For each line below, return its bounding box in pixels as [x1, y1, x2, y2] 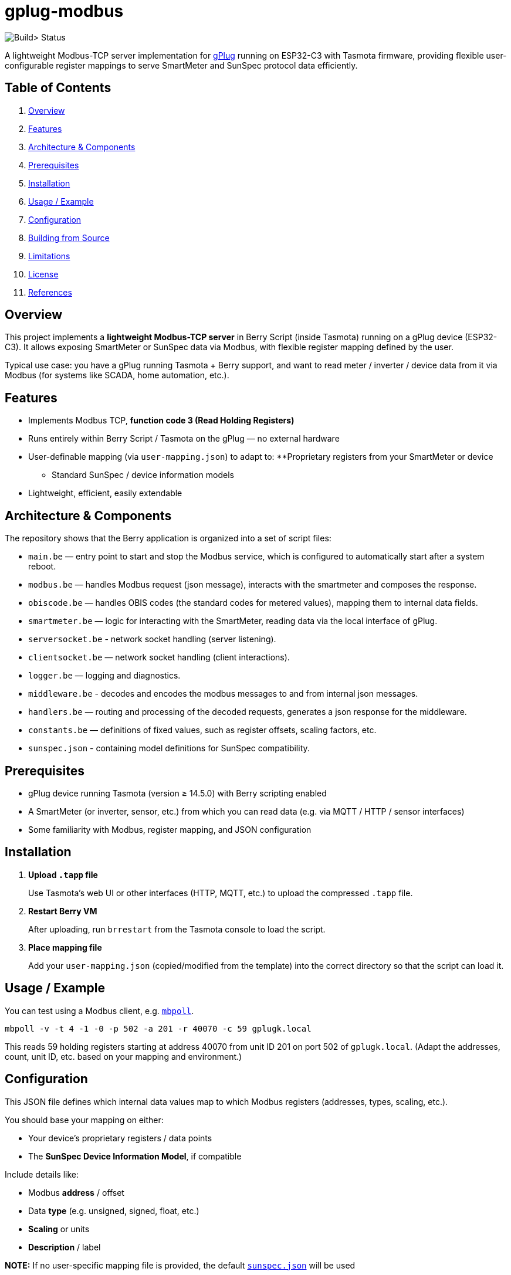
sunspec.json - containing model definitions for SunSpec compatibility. [28, 743, 310, 754]
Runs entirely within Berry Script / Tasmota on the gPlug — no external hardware [28, 433, 340, 444]
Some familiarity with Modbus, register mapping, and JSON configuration [28, 824, 312, 835]
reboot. [28, 561, 56, 572]
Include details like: [5, 1169, 79, 1179]
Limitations [28, 250, 70, 261]
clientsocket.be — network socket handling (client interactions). [28, 652, 290, 663]
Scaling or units [28, 1223, 90, 1234]
